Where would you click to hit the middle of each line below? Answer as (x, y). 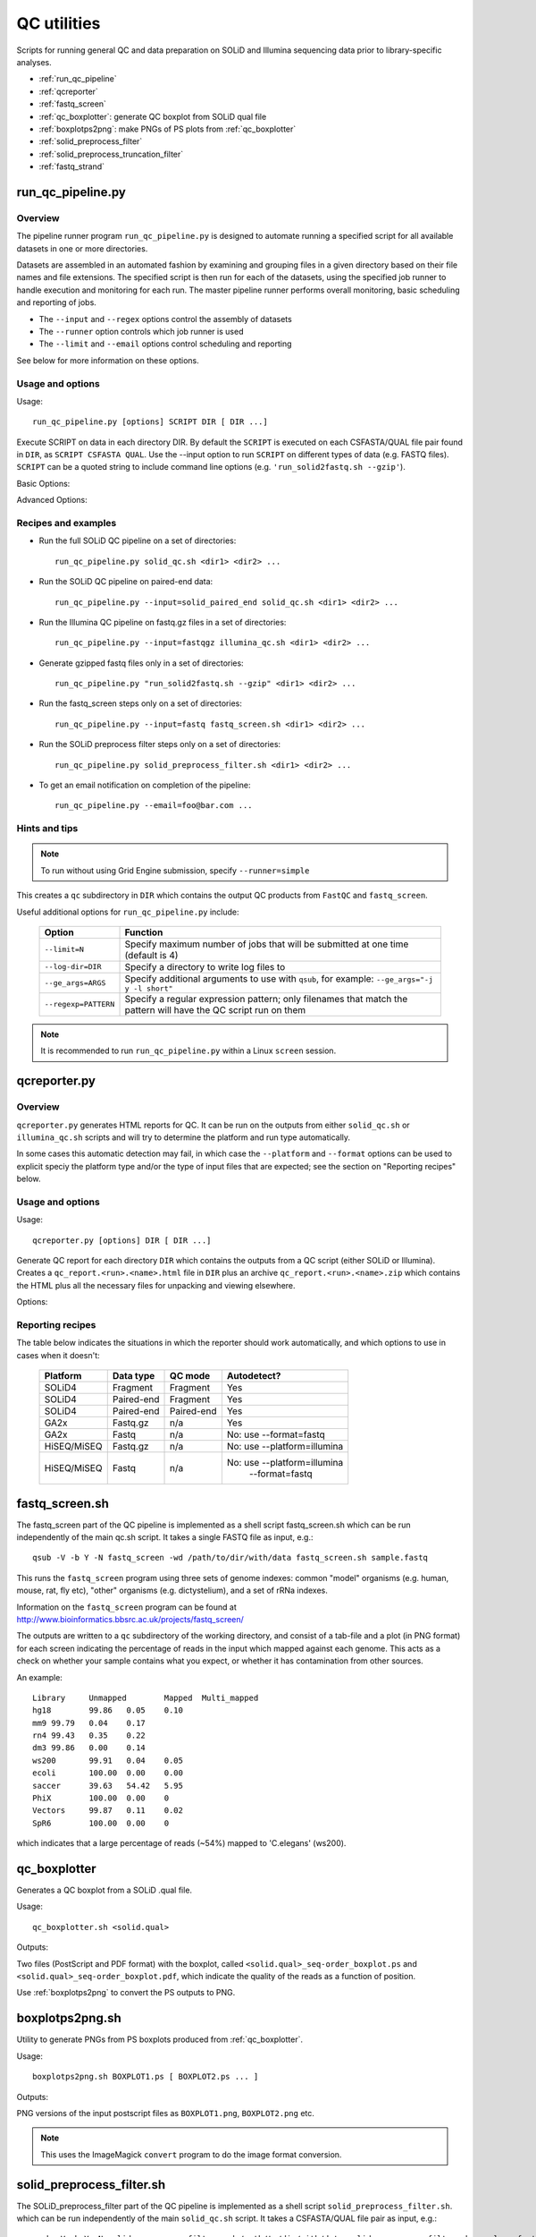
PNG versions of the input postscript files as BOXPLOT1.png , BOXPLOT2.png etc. (165, 2113)
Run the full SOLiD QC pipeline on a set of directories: (138, 540)
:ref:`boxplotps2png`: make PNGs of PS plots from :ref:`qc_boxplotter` (167, 129)
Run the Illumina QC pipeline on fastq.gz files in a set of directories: (163, 622)
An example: (39, 1677)
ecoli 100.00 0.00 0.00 (108, 1773)
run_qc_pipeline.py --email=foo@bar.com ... (154, 806)
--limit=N (64, 950)
